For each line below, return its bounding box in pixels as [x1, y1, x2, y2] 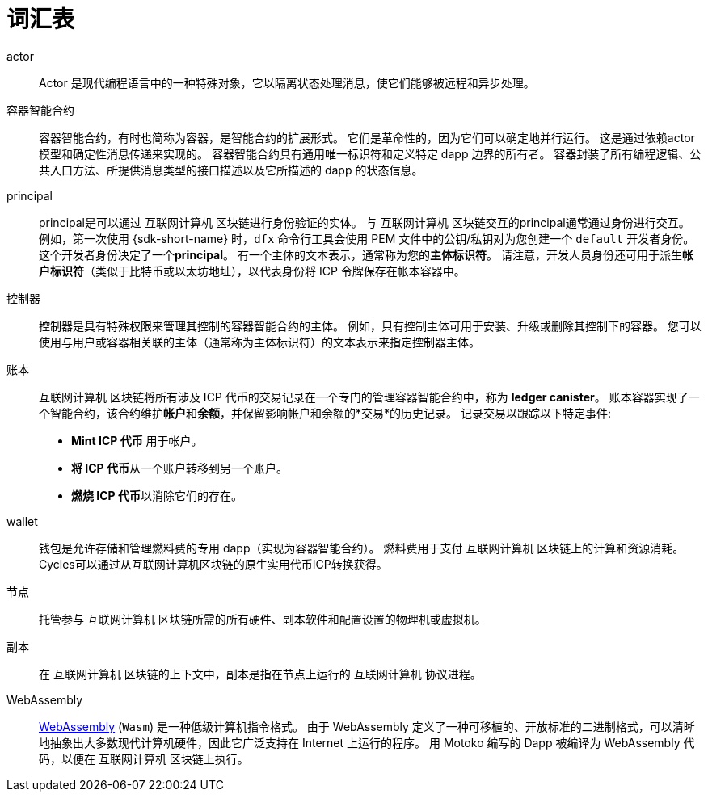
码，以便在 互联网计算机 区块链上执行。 [39, 751, 249, 766]
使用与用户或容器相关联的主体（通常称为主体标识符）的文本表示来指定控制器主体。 [39, 334, 480, 349]
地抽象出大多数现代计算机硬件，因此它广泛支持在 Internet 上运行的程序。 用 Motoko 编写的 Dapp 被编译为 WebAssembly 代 [39, 735, 695, 750]
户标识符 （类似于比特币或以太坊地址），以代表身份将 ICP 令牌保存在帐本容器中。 [39, 263, 466, 278]
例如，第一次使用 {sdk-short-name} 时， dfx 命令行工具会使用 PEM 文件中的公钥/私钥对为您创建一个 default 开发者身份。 [39, 231, 695, 246]
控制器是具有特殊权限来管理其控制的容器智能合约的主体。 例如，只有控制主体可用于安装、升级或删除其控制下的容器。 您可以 [39, 318, 702, 333]
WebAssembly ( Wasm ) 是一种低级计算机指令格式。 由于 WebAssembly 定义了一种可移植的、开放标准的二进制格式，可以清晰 [39, 719, 695, 733]
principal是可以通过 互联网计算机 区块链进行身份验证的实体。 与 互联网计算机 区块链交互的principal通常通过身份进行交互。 [39, 215, 690, 229]
